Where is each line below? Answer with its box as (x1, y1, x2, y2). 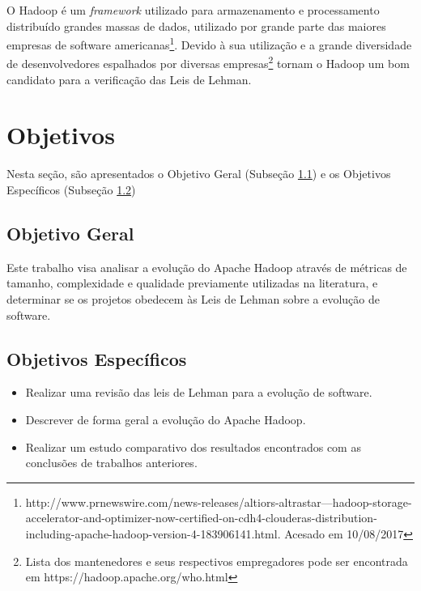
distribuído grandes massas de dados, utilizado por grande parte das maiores (6, 17, 386, 34)
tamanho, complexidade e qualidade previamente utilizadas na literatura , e (6, 274, 378, 291)
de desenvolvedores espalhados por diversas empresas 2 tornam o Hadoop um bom (6, 53, 410, 72)
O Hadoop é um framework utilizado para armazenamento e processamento (6, 2, 380, 18)
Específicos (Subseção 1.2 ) (6, 181, 136, 198)
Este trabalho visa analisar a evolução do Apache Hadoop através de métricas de (6, 258, 407, 275)
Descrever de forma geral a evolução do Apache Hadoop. (25, 410, 306, 427)
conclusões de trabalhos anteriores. (25, 454, 198, 471)
